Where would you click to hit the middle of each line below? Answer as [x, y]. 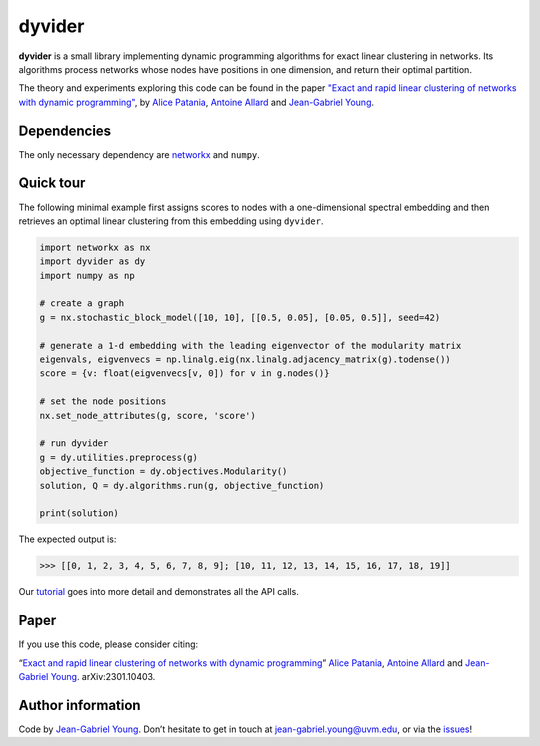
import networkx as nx [95, 247]
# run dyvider [74, 443]
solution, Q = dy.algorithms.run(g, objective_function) [182, 485]
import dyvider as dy [92, 261]
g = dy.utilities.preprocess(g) [119, 457]
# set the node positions [103, 401]
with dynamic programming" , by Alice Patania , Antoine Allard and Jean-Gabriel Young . [196, 102]
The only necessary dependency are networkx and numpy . [139, 154]
